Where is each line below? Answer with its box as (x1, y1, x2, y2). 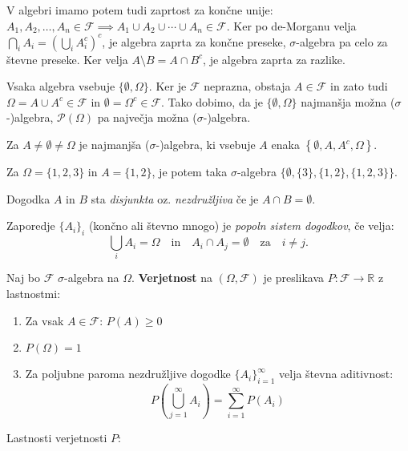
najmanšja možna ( (301, 93, 395, 110)
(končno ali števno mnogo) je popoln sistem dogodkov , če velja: (88, 217, 394, 234)
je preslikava (263, 269, 325, 286)
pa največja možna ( (97, 109, 197, 126)
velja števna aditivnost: (279, 365, 394, 382)
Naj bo (6, 269, 41, 286)
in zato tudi (329, 78, 388, 95)
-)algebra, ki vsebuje (156, 136, 256, 153)
